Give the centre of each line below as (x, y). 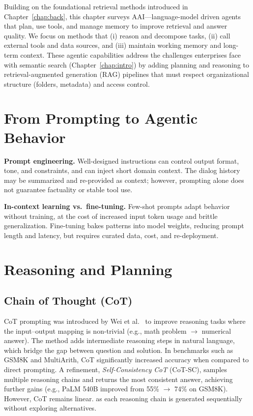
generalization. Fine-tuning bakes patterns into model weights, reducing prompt (124, 225)
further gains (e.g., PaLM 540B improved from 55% (82, 389)
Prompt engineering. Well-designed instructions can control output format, (122, 160)
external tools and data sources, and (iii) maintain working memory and (113, 45)
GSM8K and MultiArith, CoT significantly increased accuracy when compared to (126, 360)
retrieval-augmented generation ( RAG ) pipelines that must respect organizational (126, 74)
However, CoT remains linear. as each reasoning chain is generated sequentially (123, 398)
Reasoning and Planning (88, 269)
